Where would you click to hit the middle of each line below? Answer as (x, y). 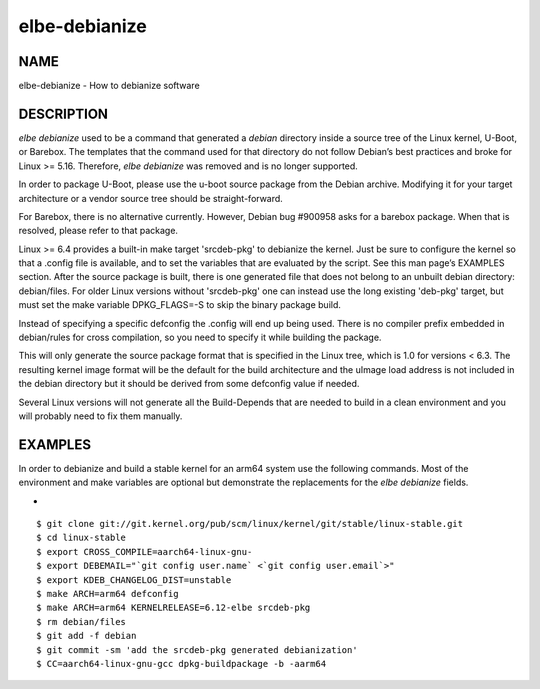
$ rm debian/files (81, 621)
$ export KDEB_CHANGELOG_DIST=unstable (134, 579)
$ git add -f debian (86, 636)
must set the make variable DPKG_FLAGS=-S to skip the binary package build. (180, 305)
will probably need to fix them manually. (100, 416)
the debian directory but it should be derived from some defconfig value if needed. (189, 384)
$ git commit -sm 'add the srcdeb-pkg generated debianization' (197, 649)
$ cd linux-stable (81, 538)
